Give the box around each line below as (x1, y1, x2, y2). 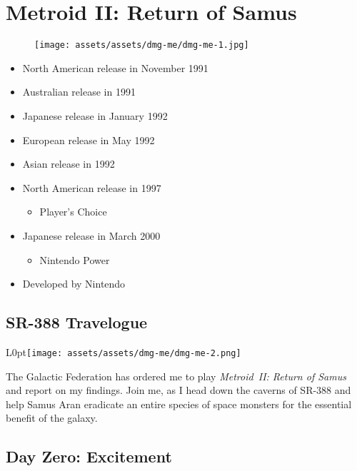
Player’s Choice (39, 204, 107, 219)
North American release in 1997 (22, 180, 161, 195)
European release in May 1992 (22, 132, 155, 147)
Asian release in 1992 (22, 156, 115, 171)
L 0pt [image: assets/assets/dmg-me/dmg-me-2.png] (6, 344, 241, 359)
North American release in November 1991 (22, 60, 208, 75)
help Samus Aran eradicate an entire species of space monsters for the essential (6, 396, 352, 411)
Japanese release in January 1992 (22, 108, 168, 123)
